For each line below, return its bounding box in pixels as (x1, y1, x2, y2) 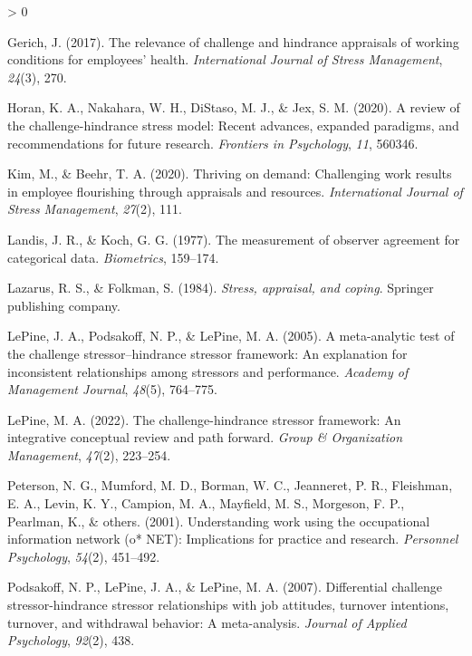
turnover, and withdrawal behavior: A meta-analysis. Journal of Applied (7, 613, 407, 632)
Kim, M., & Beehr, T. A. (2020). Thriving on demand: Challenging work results (7, 164, 452, 183)
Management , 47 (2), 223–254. (7, 445, 171, 464)
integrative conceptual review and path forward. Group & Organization (7, 428, 403, 447)
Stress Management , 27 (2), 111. (7, 199, 182, 218)
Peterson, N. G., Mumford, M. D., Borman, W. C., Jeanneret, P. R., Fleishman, (7, 476, 453, 495)
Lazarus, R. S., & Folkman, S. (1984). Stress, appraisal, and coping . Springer (7, 278, 434, 297)
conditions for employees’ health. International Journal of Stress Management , (7, 50, 443, 69)
